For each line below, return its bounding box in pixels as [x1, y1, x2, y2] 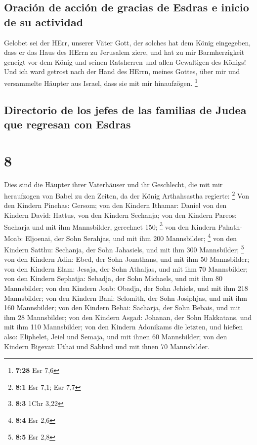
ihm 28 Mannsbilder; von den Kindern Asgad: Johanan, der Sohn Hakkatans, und [4, 312, 252, 322]
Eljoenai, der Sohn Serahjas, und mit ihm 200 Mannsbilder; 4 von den [25, 231, 237, 243]
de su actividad [4, 14, 84, 29]
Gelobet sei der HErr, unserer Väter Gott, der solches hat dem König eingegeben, [4, 37, 251, 47]
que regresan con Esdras [4, 117, 131, 131]
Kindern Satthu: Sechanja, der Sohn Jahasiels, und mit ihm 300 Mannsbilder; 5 [4, 243, 244, 254]
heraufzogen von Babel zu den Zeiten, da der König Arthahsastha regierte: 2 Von [4, 189, 250, 201]
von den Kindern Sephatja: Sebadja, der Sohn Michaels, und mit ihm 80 [4, 273, 223, 283]
